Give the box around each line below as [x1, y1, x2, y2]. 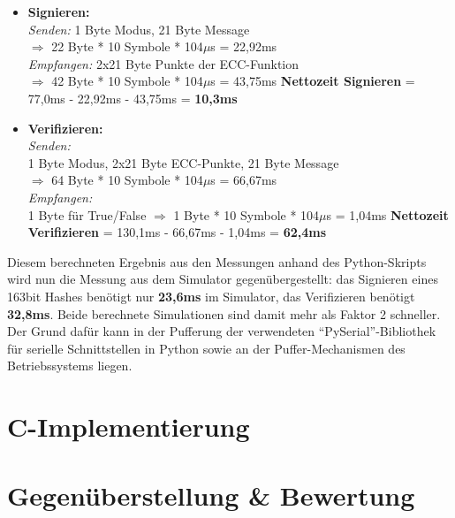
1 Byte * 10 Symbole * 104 [173, 205, 320, 224]
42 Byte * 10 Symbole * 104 [51, 72, 203, 90]
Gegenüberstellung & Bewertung [7, 477, 415, 514]
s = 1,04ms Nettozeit [326, 205, 449, 224]
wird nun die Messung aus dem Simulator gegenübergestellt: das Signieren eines [7, 270, 438, 288]
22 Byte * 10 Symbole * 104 [51, 37, 203, 56]
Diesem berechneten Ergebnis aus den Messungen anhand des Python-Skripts [7, 252, 427, 270]
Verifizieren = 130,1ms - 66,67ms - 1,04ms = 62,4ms [27, 223, 327, 241]
